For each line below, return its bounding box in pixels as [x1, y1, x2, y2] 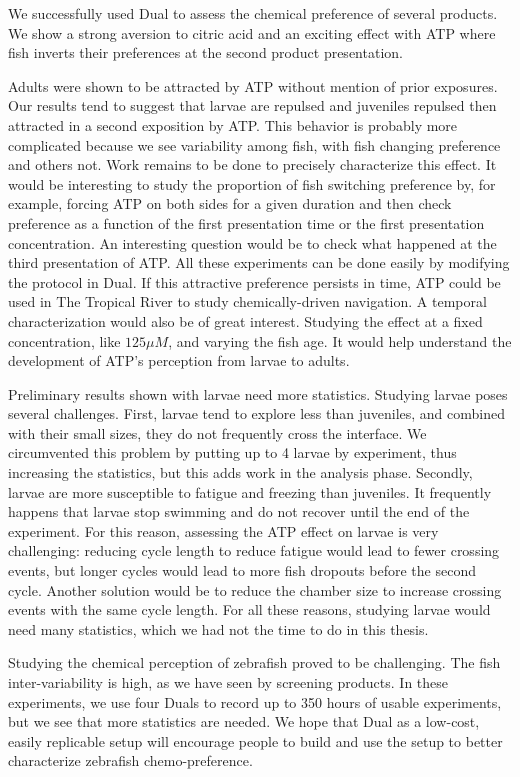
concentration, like [8, 330, 121, 351]
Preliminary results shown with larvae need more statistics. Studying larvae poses [8, 383, 508, 404]
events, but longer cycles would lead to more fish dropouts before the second [8, 560, 476, 581]
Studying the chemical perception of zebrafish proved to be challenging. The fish [8, 652, 501, 673]
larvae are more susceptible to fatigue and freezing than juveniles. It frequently [8, 481, 492, 502]
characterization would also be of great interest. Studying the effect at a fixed [8, 310, 483, 331]
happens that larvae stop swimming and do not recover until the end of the [8, 501, 470, 522]
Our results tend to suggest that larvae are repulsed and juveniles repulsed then [8, 95, 497, 116]
